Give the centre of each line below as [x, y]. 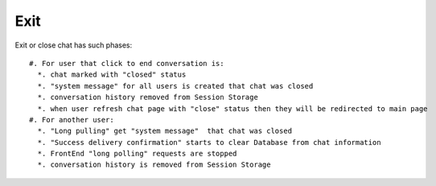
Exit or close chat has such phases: [74, 45]
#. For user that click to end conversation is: [127, 63]
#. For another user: [72, 120]
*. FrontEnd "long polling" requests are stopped [137, 154]
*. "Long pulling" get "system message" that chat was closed [165, 131]
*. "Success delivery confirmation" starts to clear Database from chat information [209, 142]
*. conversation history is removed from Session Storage [154, 165]
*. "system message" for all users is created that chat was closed [175, 86]
